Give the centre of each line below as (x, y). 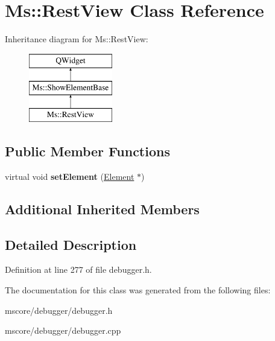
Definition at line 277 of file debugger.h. (78, 269)
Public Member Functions (87, 151)
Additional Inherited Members (102, 209)
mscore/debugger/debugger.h (59, 310)
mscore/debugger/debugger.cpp (63, 330)
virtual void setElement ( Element (70, 176)
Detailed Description (71, 244)
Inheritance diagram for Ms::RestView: (77, 39)
